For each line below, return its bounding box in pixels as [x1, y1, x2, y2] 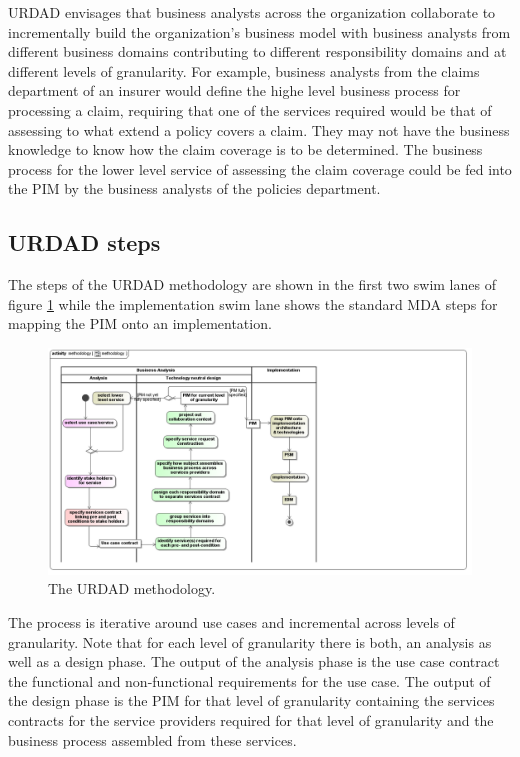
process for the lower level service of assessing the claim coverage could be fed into [8, 158, 512, 179]
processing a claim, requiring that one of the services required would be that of [8, 99, 492, 120]
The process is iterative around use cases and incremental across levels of [8, 612, 455, 633]
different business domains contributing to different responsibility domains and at [8, 41, 507, 62]
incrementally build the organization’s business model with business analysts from [8, 21, 511, 42]
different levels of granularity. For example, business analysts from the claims [8, 60, 480, 81]
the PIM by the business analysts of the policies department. [8, 178, 381, 199]
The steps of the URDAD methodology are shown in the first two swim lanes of [8, 274, 496, 295]
